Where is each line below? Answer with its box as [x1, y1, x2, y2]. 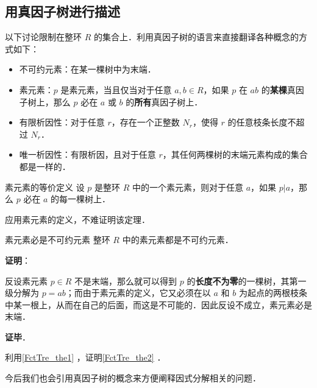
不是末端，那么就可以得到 [74, 274, 177, 287]
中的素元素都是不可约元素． [122, 233, 233, 246]
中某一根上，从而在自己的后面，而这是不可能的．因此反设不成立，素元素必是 [5, 298, 312, 311]
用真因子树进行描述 [5, 2, 120, 21]
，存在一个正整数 [111, 116, 180, 129]
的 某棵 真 [261, 83, 296, 96]
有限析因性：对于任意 [19, 116, 105, 129]
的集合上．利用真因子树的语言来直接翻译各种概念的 [93, 30, 299, 43]
